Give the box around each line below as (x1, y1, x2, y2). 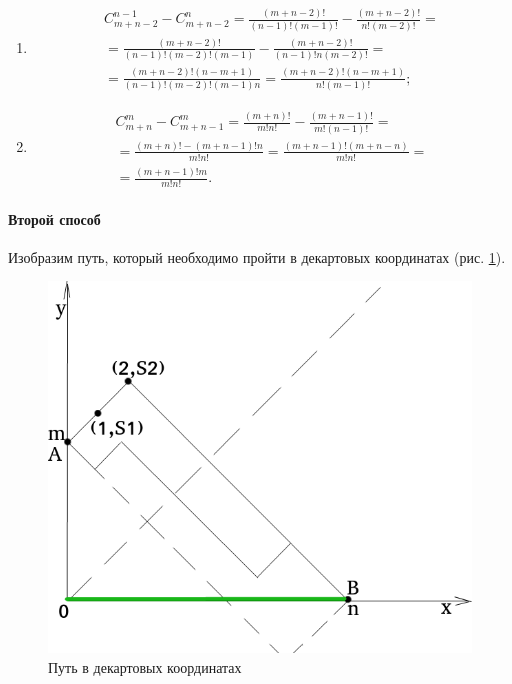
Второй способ (8, 208, 101, 229)
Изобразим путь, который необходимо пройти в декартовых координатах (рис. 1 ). (8, 246, 506, 267)
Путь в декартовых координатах (48, 656, 242, 677)
